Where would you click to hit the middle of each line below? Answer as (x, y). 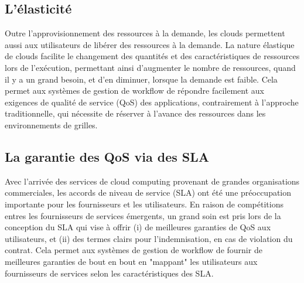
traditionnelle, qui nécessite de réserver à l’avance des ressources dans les (135, 113)
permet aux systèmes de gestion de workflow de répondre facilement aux (134, 91)
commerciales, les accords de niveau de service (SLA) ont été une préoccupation (148, 192)
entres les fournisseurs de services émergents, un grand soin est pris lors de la (143, 215)
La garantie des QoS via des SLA (107, 156)
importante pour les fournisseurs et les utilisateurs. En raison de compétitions (144, 204)
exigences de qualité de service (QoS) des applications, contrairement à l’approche (152, 102)
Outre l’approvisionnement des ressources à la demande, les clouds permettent (145, 33)
